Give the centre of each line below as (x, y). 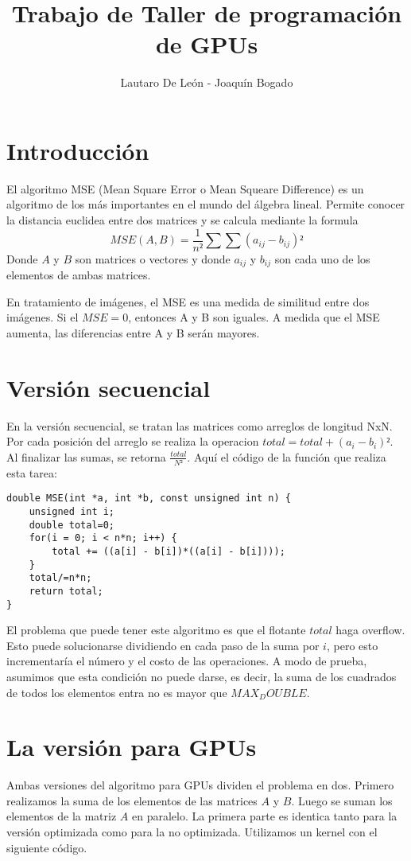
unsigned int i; (72, 511)
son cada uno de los (322, 258)
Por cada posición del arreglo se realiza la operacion (133, 441)
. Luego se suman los (342, 800)
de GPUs (207, 44)
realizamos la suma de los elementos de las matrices (132, 800)
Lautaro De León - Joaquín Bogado (207, 82)
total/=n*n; (60, 578)
